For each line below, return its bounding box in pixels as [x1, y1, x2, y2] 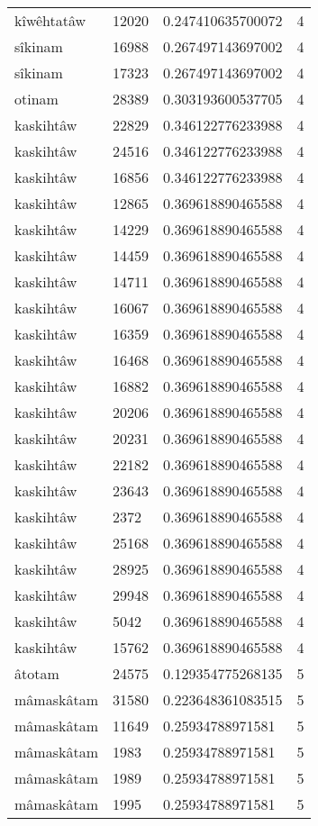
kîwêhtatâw [14, 10, 86, 31]
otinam [14, 88, 59, 109]
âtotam [14, 663, 59, 684]
